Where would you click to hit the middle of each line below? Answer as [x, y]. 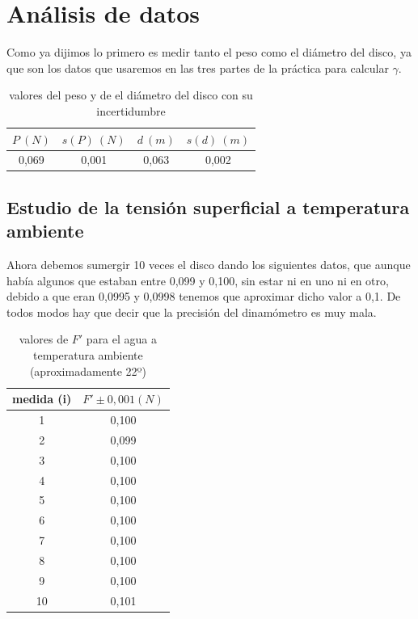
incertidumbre [131, 110]
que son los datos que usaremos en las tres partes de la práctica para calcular [198, 67]
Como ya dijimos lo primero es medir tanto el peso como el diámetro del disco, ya [209, 52]
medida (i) [42, 399]
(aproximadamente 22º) [88, 371]
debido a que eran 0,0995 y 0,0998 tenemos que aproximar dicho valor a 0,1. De [204, 296]
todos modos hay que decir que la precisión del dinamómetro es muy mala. [192, 312]
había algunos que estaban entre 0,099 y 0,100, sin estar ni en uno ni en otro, [198, 280]
